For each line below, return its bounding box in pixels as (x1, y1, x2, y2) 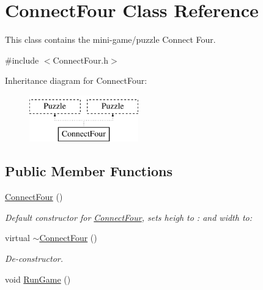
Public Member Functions (5, 162, 172, 180)
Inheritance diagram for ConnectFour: (5, 74, 147, 87)
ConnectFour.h (53, 53, 109, 66)
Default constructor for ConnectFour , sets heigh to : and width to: (5, 210, 253, 223)
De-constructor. (5, 252, 64, 265)
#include (5, 53, 39, 66)
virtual (5, 231, 30, 244)
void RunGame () (5, 272, 71, 285)
